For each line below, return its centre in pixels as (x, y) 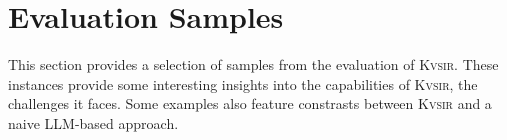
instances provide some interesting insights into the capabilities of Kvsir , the (243, 83)
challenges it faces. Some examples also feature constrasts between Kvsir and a (250, 103)
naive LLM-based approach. (93, 122)
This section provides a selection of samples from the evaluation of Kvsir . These (253, 64)
